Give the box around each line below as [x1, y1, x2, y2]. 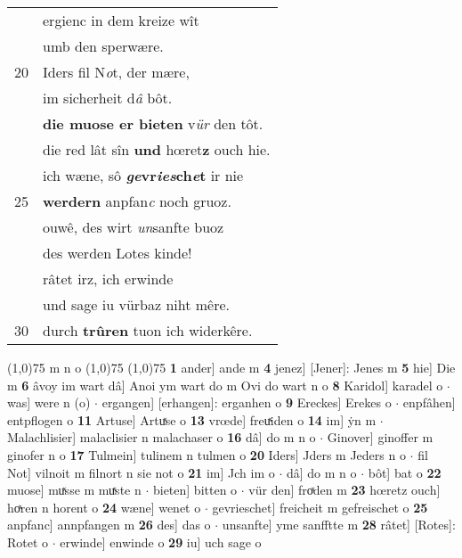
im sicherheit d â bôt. [43, 87, 173, 108]
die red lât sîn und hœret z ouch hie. [43, 139, 271, 160]
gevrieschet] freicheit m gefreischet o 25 [212, 497, 428, 516]
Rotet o [7, 532, 49, 551]
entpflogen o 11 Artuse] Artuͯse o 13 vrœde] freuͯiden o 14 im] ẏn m [7, 410, 377, 429]
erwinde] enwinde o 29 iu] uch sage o [60, 532, 262, 551]
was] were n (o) [7, 393, 91, 412]
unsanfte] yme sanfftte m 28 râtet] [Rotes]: [222, 515, 456, 534]
